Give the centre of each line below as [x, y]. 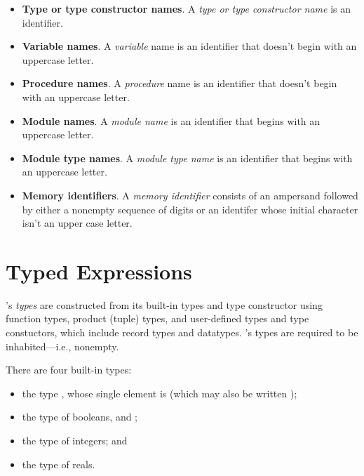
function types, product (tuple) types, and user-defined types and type [157, 318]
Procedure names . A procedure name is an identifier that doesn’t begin [180, 83]
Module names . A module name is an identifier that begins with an [171, 120]
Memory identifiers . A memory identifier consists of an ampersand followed [190, 195]
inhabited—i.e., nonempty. [62, 346]
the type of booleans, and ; [80, 417]
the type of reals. [59, 464]
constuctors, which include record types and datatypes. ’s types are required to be [182, 332]
